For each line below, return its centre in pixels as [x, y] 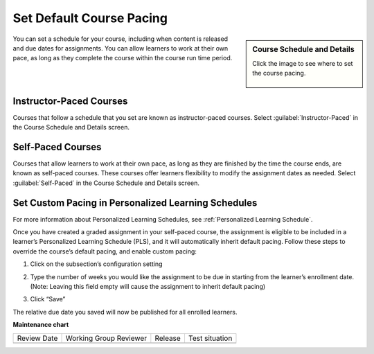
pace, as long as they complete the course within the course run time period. [123, 58]
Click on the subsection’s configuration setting [96, 264]
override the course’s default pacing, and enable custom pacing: [105, 251]
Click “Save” [48, 299]
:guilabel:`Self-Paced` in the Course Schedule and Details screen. [106, 183]
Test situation [210, 338]
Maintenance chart [41, 325]
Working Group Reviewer [106, 338]
